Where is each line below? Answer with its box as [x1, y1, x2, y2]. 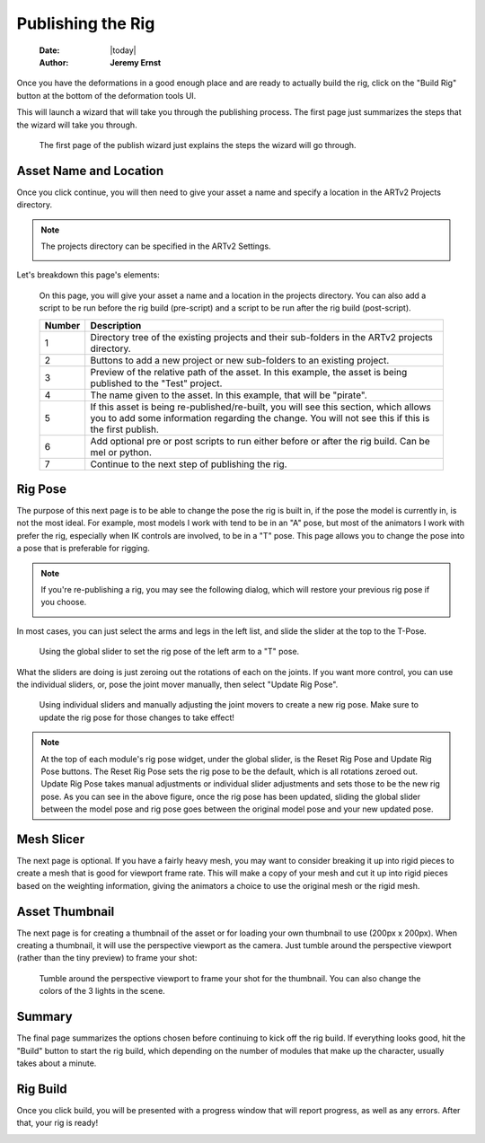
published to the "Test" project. [90, 377, 223, 390]
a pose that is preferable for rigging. [16, 543, 150, 554]
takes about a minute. [16, 1058, 97, 1068]
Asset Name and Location [16, 163, 164, 179]
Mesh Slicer [16, 831, 85, 847]
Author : [39, 57, 69, 67]
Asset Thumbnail [16, 903, 115, 919]
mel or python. [90, 445, 152, 458]
